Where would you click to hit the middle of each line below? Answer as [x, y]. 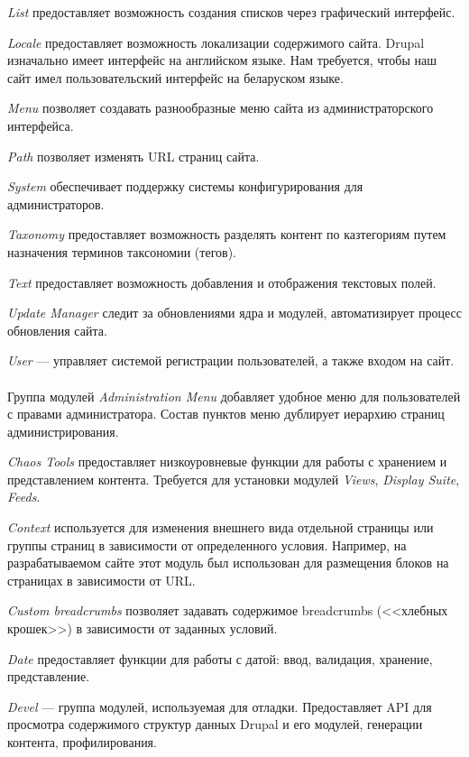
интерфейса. [41, 125]
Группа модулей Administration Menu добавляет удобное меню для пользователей [234, 396]
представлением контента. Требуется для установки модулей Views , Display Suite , [234, 479]
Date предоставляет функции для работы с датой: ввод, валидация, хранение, [220, 658]
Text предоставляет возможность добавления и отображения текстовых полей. [222, 282]
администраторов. [56, 203]
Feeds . [24, 497]
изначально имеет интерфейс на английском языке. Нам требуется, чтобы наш [222, 60]
